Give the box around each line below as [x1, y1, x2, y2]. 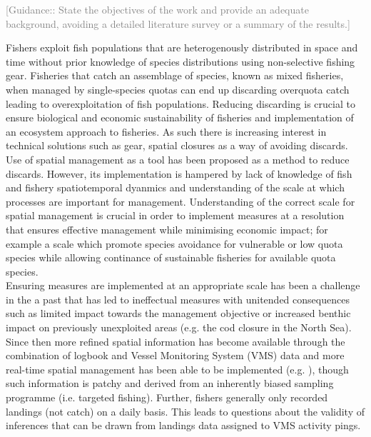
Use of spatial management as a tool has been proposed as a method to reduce [6, 151, 350, 166]
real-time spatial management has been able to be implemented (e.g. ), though [6, 361, 349, 376]
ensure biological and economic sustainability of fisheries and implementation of [6, 110, 354, 125]
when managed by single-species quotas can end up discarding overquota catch [6, 81, 350, 96]
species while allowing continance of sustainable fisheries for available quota [6, 250, 336, 265]
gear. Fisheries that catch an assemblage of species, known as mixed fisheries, [6, 68, 344, 83]
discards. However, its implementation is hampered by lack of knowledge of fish [6, 166, 352, 181]
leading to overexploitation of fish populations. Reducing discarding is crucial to [6, 96, 355, 111]
